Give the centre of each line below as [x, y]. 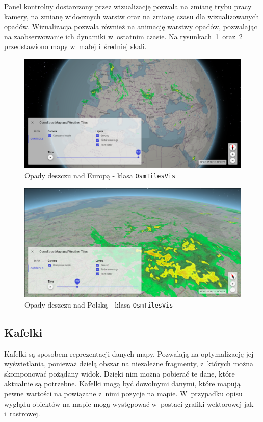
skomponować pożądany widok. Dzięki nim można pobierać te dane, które [120, 373]
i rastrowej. [22, 414]
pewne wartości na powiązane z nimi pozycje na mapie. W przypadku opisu [123, 394]
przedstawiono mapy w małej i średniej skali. [75, 46]
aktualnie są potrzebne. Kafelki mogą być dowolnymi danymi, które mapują [122, 383]
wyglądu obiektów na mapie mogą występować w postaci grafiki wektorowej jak [129, 403]
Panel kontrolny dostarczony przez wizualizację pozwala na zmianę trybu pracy [128, 6]
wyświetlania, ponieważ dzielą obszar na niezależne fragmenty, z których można [129, 364]
